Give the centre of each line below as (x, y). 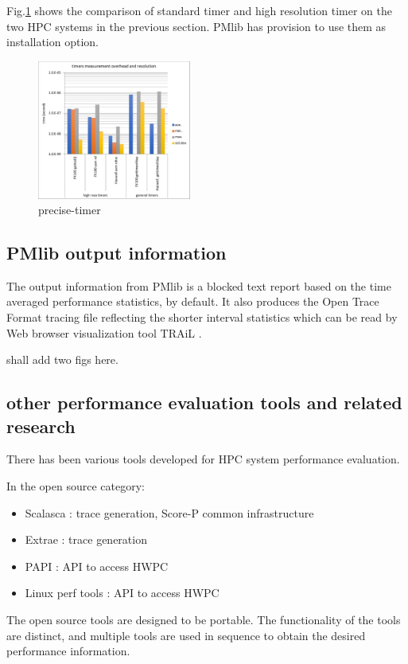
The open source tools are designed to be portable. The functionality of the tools (204, 620)
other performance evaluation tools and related (204, 402)
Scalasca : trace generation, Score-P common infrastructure (169, 512)
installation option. (53, 42)
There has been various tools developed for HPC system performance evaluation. (203, 459)
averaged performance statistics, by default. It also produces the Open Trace (193, 301)
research (41, 426)
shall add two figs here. (62, 359)
